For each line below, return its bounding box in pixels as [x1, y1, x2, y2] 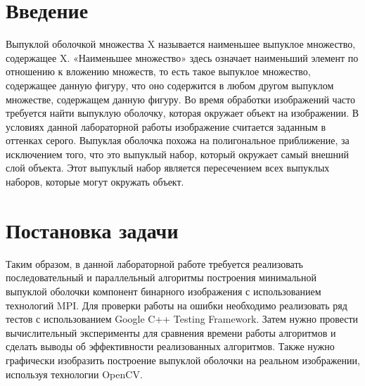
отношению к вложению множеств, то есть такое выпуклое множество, [6, 64, 311, 79]
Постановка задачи [6, 215, 179, 244]
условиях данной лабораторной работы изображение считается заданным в [6, 119, 326, 134]
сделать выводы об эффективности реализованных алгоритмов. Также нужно [6, 339, 335, 354]
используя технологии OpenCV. [6, 366, 143, 381]
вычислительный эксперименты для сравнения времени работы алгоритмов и [6, 325, 336, 340]
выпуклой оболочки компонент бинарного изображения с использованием [6, 283, 321, 298]
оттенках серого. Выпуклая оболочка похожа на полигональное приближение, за [6, 133, 350, 148]
